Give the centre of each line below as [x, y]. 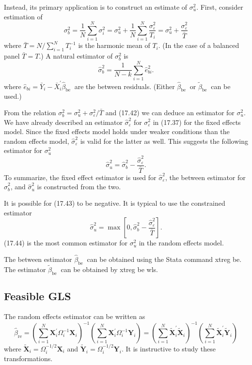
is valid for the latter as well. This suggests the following [164, 141]
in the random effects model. [181, 243]
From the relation [30, 112]
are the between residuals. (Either [125, 86]
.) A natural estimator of [76, 56]
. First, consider [220, 7]
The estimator [25, 269]
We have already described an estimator [63, 122]
